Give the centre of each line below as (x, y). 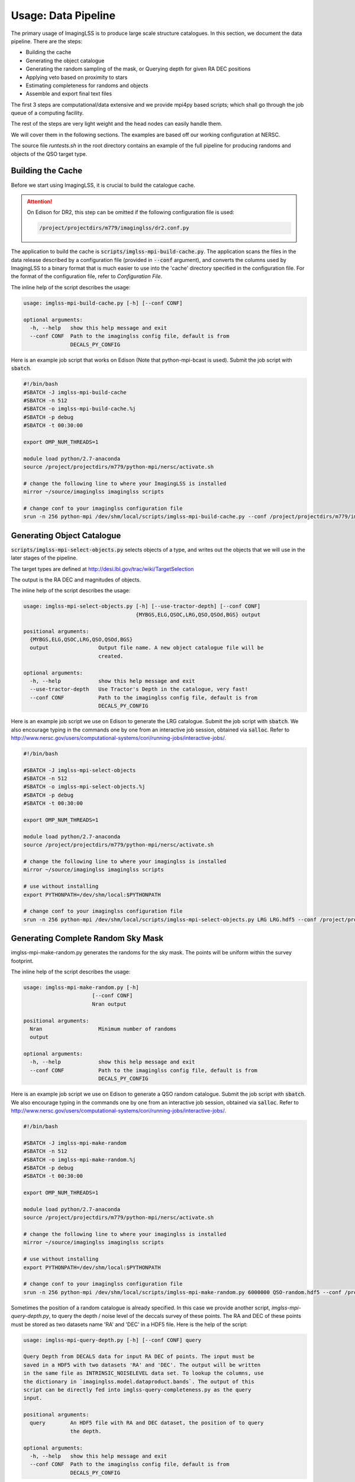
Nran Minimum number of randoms (103, 1029)
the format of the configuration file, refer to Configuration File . (87, 276)
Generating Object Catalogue (66, 536)
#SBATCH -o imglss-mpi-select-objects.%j (84, 787)
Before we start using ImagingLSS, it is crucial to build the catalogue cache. (103, 185)
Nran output (109, 1004)
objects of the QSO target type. (49, 154)
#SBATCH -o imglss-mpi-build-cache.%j (80, 409)
